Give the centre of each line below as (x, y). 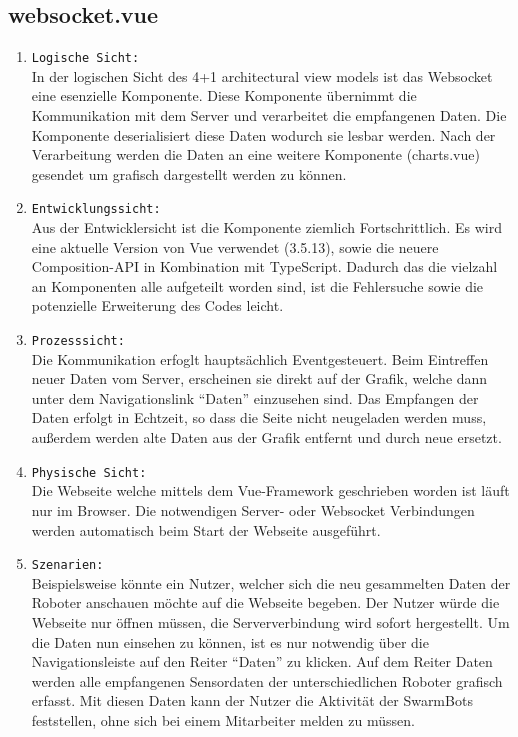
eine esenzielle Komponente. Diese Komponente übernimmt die (224, 95)
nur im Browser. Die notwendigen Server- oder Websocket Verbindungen (253, 509)
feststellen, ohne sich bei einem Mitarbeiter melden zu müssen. (223, 719)
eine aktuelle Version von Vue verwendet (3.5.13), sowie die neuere (235, 246)
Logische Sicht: (85, 58)
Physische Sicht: (89, 472)
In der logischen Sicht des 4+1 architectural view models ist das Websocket (262, 75)
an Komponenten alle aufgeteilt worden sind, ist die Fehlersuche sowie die (257, 285)
